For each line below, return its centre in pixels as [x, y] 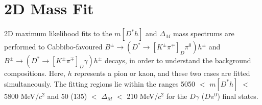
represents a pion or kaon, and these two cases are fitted [162, 73]
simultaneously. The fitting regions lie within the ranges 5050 [100, 83]
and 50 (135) [67, 96]
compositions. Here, [35, 73]
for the [177, 96]
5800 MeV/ [22, 96]
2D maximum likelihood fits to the [58, 33]
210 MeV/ [142, 96]
